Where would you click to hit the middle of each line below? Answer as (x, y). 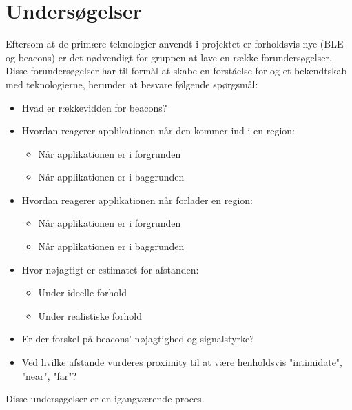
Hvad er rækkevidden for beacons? (94, 107)
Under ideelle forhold (83, 293)
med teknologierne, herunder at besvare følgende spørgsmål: (132, 84)
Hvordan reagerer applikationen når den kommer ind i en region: (158, 131)
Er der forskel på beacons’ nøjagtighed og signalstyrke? (138, 339)
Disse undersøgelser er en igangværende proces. (105, 399)
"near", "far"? (49, 375)
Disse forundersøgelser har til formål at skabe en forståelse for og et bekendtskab (176, 71)
